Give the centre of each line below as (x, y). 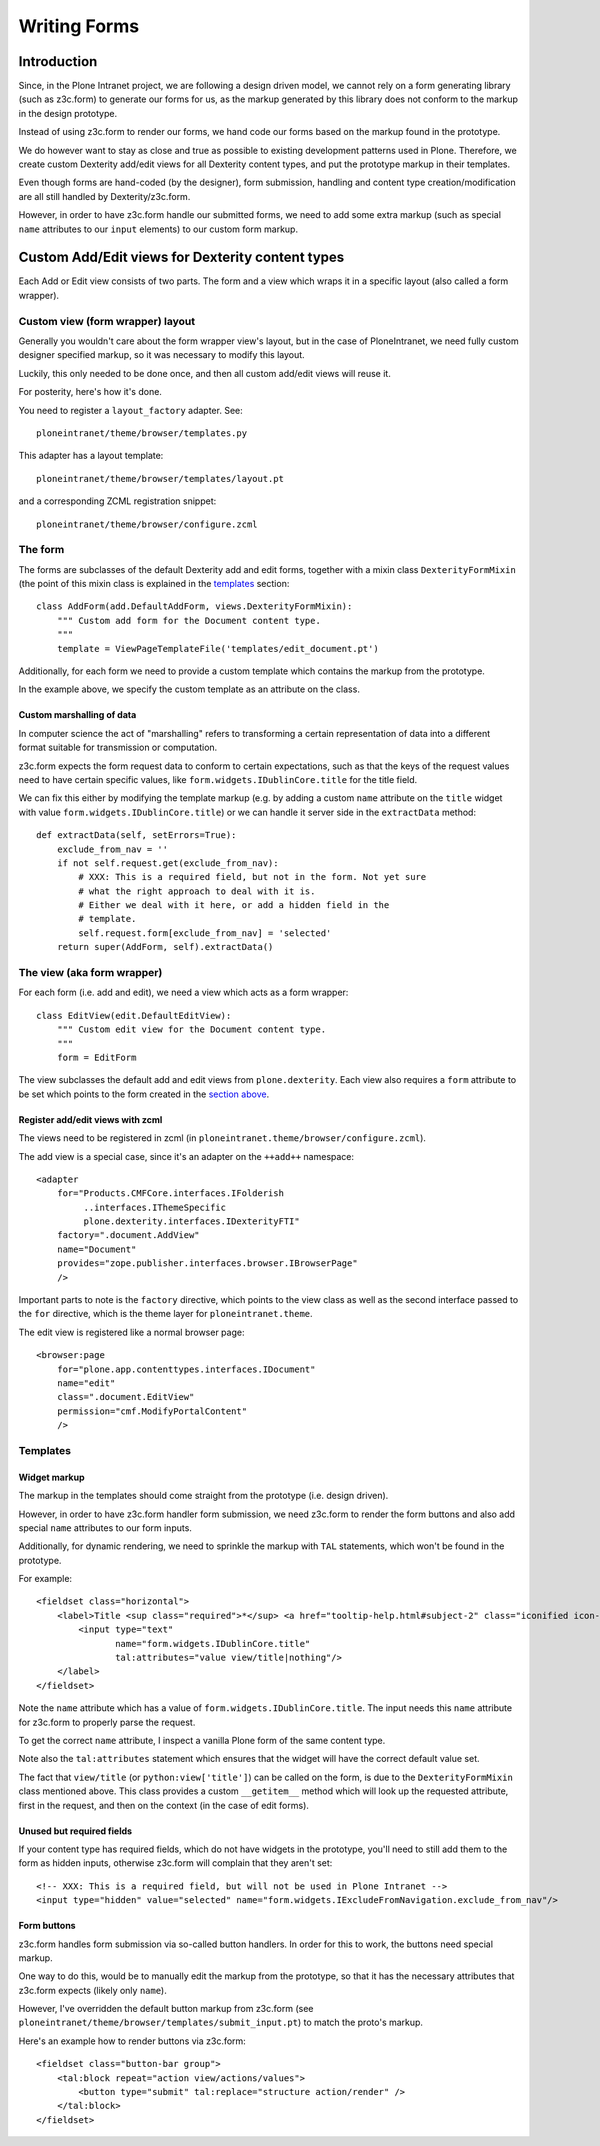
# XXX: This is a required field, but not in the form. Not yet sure (252, 877)
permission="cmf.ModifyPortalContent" (152, 1411)
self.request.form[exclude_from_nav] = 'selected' (205, 933)
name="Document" (96, 1249)
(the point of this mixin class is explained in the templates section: (154, 584)
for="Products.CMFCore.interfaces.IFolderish (170, 1193)
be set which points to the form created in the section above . (144, 1094)
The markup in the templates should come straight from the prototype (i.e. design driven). (203, 1496)
